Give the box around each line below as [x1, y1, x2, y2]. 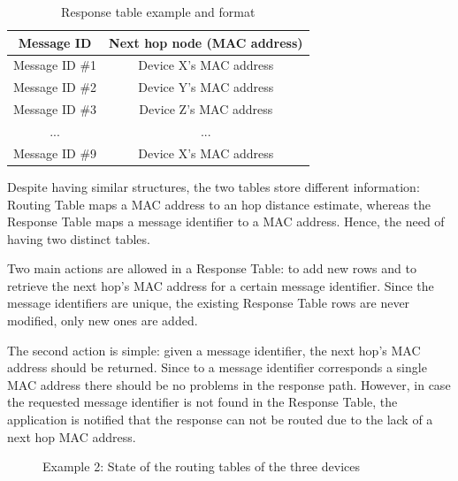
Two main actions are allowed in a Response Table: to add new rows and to [7, 259, 416, 278]
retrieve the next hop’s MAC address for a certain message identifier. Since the [7, 276, 434, 294]
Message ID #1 [13, 56, 97, 74]
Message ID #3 [13, 100, 97, 118]
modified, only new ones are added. [7, 311, 198, 330]
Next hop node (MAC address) [109, 33, 303, 51]
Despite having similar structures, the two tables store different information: [7, 177, 420, 195]
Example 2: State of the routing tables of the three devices [42, 457, 360, 476]
